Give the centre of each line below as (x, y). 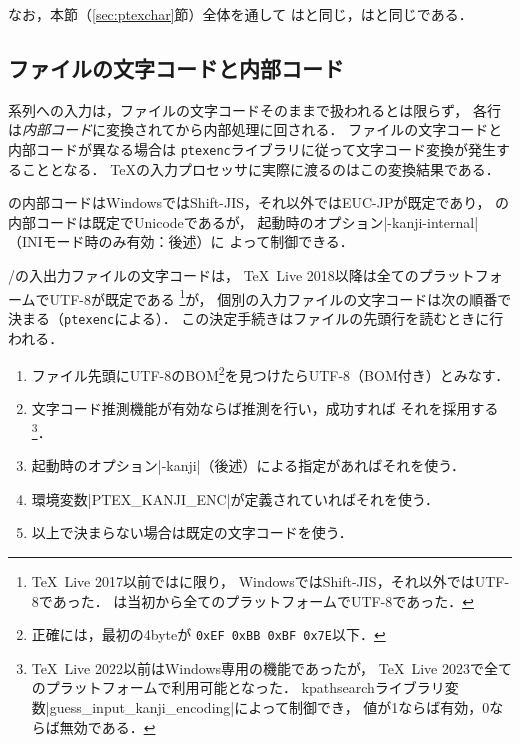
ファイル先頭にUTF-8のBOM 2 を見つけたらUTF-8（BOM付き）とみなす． (270, 373)
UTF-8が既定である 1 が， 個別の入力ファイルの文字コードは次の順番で (280, 297)
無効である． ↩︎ (107, 726)
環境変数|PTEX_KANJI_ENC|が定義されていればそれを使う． (235, 498)
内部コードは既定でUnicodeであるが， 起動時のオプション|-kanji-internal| (243, 221)
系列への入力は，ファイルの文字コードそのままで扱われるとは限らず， (238, 109)
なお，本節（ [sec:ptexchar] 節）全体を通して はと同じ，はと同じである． (240, 14)
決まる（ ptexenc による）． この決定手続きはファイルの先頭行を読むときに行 (256, 317)
